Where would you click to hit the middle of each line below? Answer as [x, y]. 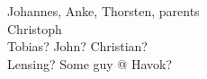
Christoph [35, 28]
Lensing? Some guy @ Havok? [90, 63]
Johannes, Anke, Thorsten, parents [103, 11]
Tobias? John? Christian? [77, 46]
